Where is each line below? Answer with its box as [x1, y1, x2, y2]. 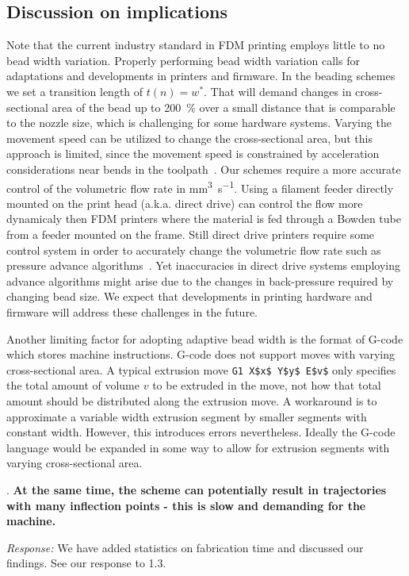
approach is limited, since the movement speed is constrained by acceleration [6, 145, 380, 162]
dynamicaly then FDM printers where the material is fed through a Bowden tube [6, 210, 401, 227]
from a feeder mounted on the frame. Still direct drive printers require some [6, 225, 375, 242]
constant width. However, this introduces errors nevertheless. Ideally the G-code [6, 424, 396, 440]
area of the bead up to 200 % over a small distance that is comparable [52, 98, 396, 115]
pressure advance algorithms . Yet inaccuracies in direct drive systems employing [6, 257, 400, 274]
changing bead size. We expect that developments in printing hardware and [6, 288, 373, 305]
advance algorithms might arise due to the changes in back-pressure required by [6, 272, 394, 289]
